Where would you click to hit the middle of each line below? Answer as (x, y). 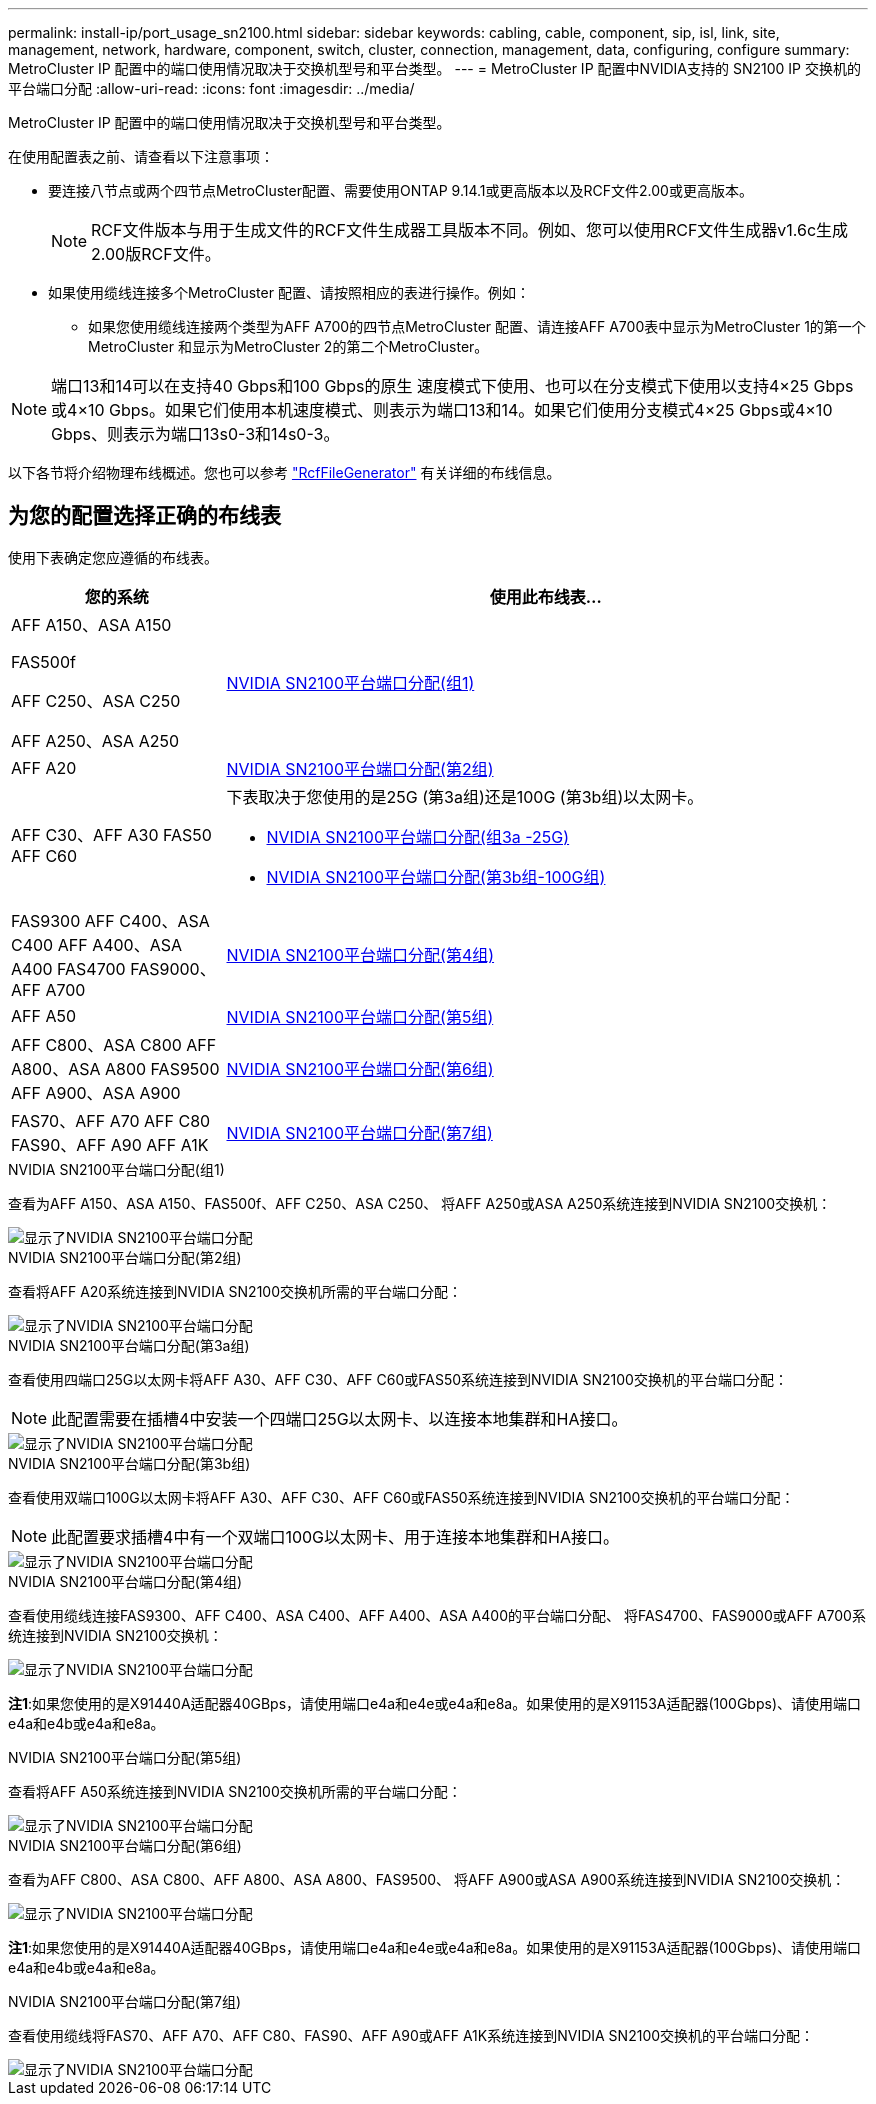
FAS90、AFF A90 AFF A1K (110, 1144)
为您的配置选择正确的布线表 (144, 516)
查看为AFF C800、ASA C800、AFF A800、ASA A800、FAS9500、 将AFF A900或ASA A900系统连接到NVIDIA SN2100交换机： (427, 1879)
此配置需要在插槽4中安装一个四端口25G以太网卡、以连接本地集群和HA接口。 (339, 1418)
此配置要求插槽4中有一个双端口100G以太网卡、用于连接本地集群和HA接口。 (335, 1536)
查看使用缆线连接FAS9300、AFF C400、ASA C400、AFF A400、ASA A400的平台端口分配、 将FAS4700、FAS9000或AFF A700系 (437, 1615)
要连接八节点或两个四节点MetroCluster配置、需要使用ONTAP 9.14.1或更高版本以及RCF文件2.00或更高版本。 (400, 190)
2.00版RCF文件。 (156, 254)
